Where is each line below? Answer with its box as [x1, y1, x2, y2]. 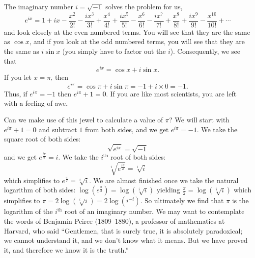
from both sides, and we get [85, 124, 169, 134]
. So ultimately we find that [140, 195, 224, 206]
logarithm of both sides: [4, 185, 76, 195]
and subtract [38, 124, 77, 134]
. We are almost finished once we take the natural [89, 175, 239, 185]
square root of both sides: [4, 134, 81, 144]
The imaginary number [4, 1, 73, 11]
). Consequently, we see [170, 46, 240, 56]
